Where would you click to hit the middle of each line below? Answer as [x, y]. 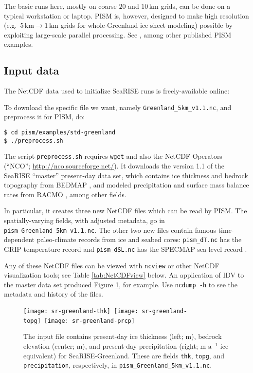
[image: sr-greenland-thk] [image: [81, 311]
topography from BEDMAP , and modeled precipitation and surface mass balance [126, 185]
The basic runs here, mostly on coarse [60, 6]
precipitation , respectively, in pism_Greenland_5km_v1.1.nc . [118, 365]
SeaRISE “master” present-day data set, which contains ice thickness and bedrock [126, 175]
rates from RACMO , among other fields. [65, 194]
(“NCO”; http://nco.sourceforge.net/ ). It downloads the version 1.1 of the [114, 165]
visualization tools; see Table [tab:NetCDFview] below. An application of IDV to [124, 275]
